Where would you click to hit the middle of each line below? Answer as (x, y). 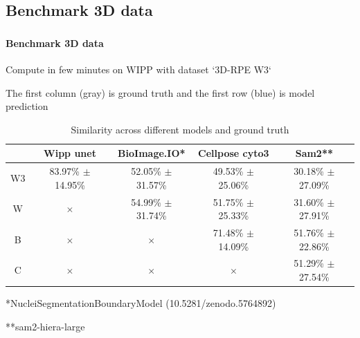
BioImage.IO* (152, 153)
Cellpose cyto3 (234, 153)
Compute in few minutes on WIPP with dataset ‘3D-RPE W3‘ (138, 69)
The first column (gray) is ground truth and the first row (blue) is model (160, 92)
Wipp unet (70, 153)
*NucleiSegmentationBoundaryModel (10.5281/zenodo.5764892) (141, 303)
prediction (27, 106)
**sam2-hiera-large (45, 326)
